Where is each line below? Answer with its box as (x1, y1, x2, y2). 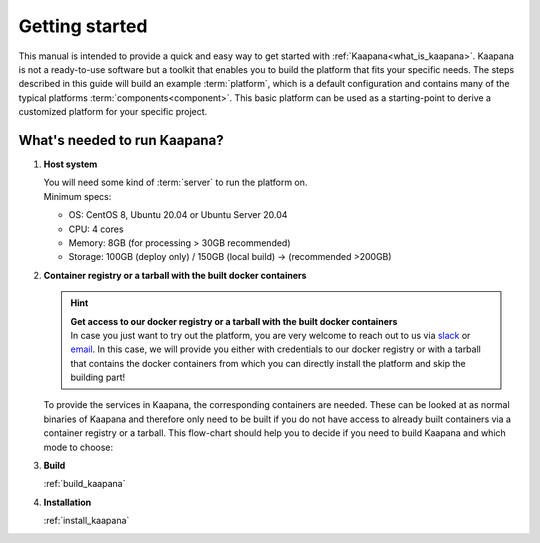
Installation (43, 496, 92, 508)
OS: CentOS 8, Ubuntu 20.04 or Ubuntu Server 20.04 (68, 209, 288, 221)
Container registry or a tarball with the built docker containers (43, 269, 307, 281)
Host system (43, 158, 98, 170)
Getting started (18, 15, 148, 37)
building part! (70, 371, 126, 384)
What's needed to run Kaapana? (18, 131, 224, 149)
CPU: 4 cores (68, 223, 124, 235)
